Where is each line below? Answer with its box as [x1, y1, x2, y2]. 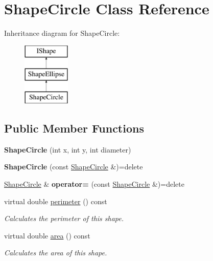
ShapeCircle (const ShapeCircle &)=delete [4, 161, 143, 172]
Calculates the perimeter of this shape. [4, 213, 124, 224]
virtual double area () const [4, 230, 90, 241]
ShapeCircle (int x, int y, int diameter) [4, 144, 131, 155]
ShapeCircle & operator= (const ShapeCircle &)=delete [4, 179, 184, 189]
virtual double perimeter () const [4, 195, 107, 206]
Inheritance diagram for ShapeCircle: [4, 28, 120, 38]
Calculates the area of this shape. [4, 247, 107, 258]
